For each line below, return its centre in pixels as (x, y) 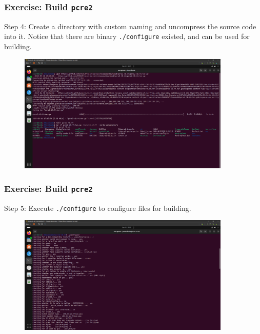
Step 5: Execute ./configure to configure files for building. (98, 208)
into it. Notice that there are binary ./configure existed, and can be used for (127, 36)
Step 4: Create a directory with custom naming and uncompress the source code (130, 26)
